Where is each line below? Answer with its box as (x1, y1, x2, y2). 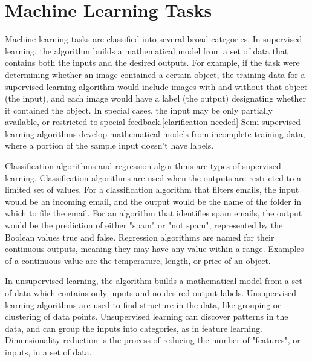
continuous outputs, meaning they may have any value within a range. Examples (5, 242, 304, 255)
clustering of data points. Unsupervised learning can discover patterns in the (5, 310, 288, 323)
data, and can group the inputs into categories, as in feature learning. (5, 322, 262, 334)
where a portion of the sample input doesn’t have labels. (5, 139, 214, 152)
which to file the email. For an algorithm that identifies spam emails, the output (5, 207, 302, 219)
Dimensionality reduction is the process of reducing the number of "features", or (5, 334, 301, 346)
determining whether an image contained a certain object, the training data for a (5, 68, 305, 80)
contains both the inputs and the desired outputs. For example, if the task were (5, 56, 300, 69)
